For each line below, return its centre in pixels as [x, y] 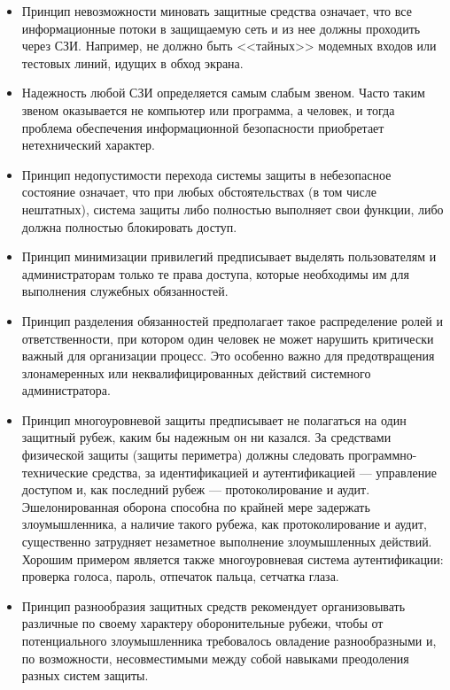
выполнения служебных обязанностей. [125, 291]
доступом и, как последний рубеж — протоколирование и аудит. [196, 489]
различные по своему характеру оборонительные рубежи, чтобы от [202, 623]
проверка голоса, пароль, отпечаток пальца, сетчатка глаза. [180, 576]
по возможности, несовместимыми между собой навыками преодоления [215, 658]
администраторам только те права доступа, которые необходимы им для [215, 273]
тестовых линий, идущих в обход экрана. [132, 62]
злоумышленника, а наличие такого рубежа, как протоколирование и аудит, [224, 524]
